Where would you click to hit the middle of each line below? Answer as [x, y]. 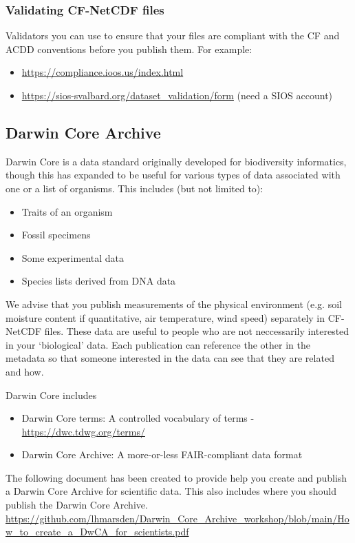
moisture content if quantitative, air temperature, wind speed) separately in [165, 317]
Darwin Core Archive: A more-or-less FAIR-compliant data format [162, 454]
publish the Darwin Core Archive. [77, 505]
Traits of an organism [67, 211]
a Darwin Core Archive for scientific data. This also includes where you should [171, 491]
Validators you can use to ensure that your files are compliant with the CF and [173, 35]
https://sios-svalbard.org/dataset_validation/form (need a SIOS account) [177, 95]
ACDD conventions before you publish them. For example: [129, 49]
